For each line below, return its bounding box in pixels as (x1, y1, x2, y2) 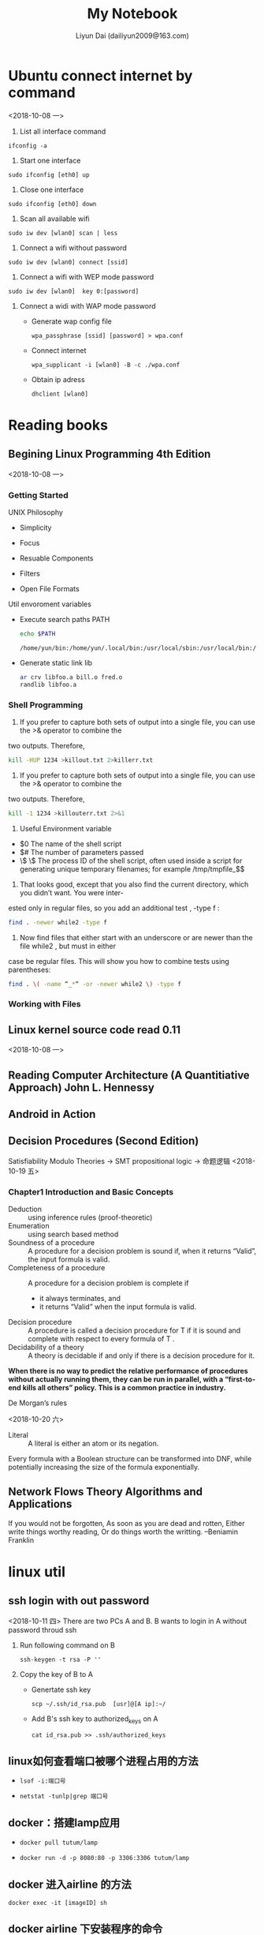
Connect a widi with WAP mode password (19, 301, 156, 310)
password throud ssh (8, 1625, 77, 1634)
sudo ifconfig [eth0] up (8, 171, 90, 178)
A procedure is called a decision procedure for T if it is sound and (28, 1326, 241, 1335)
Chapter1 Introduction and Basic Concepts (8, 1186, 174, 1197)
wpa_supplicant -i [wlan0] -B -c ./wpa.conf (31, 361, 180, 369)
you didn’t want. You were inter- (19, 887, 125, 897)
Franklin (8, 1535, 34, 1544)
